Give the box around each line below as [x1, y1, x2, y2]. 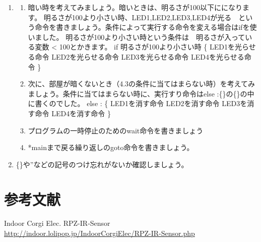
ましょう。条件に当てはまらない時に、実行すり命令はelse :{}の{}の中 [28, 88, 254, 99]
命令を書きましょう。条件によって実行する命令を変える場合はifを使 [35, 22, 257, 32]
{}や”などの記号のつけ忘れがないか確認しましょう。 [16, 159, 188, 169]
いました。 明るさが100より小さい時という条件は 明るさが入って [28, 31, 245, 42]
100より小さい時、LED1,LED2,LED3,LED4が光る [72, 12, 232, 22]
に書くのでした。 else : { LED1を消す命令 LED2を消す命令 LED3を [28, 98, 247, 109]
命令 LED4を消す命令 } [35, 108, 111, 118]
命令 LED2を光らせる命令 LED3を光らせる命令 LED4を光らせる [35, 51, 244, 62]
